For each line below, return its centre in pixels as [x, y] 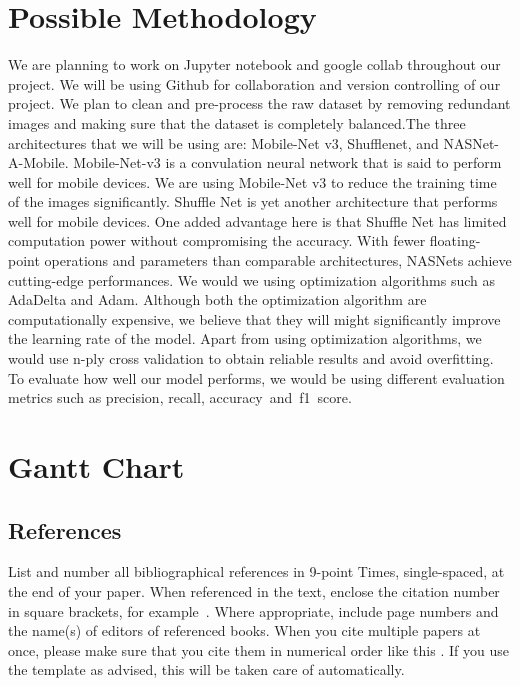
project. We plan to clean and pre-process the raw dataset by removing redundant [259, 103]
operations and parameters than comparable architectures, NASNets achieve [278, 260]
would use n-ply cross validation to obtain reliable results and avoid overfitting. [251, 358]
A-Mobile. [38, 162]
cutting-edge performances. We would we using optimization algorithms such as [251, 279]
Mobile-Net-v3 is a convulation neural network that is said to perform [287, 162]
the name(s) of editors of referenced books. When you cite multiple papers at [244, 630]
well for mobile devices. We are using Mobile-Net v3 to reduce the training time [252, 181]
